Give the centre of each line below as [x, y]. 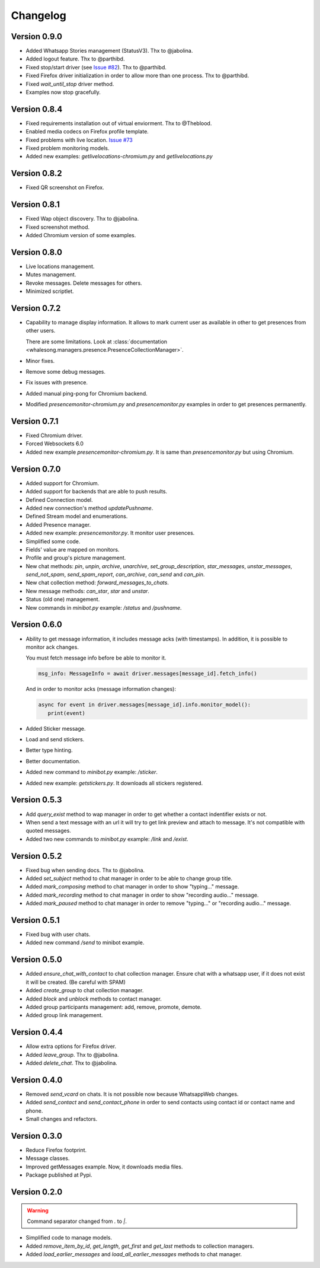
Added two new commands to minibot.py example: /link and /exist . [107, 839]
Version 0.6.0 [36, 625]
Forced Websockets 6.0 [55, 444]
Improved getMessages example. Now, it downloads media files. [104, 1167]
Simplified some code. [53, 541]
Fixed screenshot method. [58, 227]
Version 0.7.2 [36, 308]
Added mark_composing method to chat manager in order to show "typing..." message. [132, 887]
